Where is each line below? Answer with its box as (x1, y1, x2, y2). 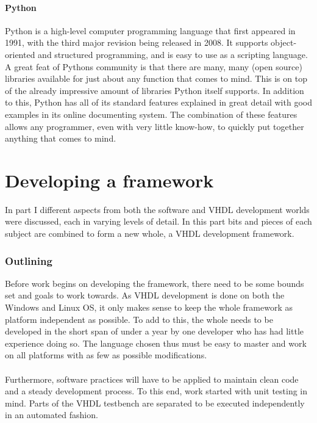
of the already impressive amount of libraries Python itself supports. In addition (5, 84, 304, 96)
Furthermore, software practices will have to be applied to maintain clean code (5, 372, 299, 385)
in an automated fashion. (5, 408, 98, 421)
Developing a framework (5, 167, 214, 192)
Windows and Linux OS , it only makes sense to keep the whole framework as (5, 301, 293, 314)
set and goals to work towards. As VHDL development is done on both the (5, 289, 285, 302)
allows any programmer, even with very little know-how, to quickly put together (5, 120, 304, 132)
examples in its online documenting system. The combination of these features (5, 107, 297, 120)
